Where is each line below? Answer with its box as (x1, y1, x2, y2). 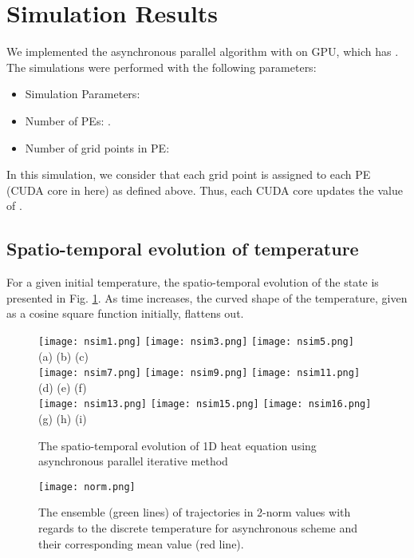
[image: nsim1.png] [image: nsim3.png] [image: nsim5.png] (38, 335, 354, 347)
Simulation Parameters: (25, 85, 140, 102)
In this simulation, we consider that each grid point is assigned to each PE (6, 166, 371, 183)
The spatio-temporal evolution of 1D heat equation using (38, 437, 317, 453)
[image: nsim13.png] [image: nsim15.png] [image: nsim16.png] (38, 398, 372, 410)
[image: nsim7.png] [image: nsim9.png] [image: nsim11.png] (38, 367, 361, 379)
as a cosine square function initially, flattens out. (6, 305, 244, 322)
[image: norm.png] (38, 481, 136, 493)
